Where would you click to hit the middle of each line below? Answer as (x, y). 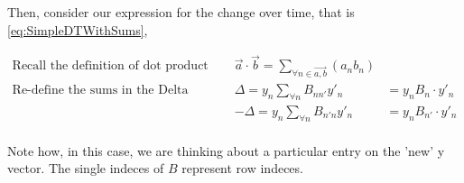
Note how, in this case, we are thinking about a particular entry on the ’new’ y (226, 150)
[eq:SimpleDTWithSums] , (78, 29)
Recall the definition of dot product (110, 66)
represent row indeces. (242, 168)
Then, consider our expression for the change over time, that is (181, 12)
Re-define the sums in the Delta (100, 91)
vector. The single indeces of (86, 168)
